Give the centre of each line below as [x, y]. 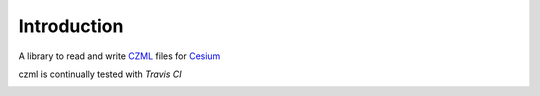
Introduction [71, 26]
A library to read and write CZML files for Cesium [119, 56]
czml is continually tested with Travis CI [100, 74]
